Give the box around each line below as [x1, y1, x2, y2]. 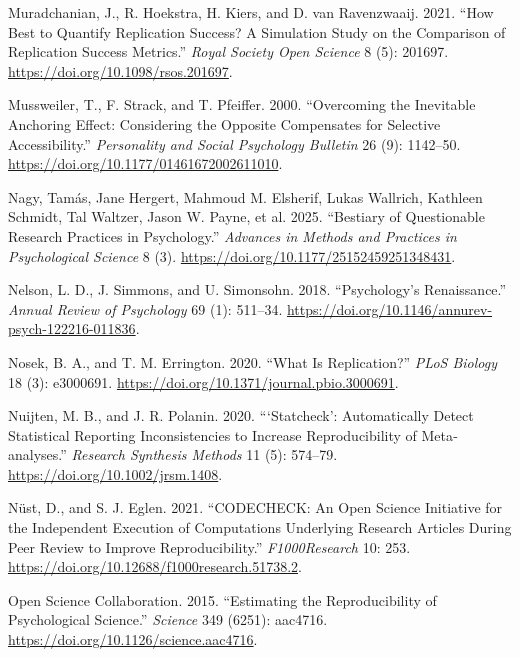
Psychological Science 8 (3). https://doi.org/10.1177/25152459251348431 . [8, 245, 456, 266]
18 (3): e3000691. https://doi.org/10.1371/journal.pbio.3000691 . [8, 371, 399, 392]
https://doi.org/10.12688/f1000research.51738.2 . [8, 556, 302, 577]
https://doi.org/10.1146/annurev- [286, 298, 493, 319]
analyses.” [8, 444, 67, 465]
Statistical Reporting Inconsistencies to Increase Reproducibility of [8, 424, 417, 445]
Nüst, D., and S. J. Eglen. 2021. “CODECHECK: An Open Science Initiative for [8, 497, 503, 518]
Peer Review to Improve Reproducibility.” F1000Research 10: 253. [8, 536, 411, 557]
